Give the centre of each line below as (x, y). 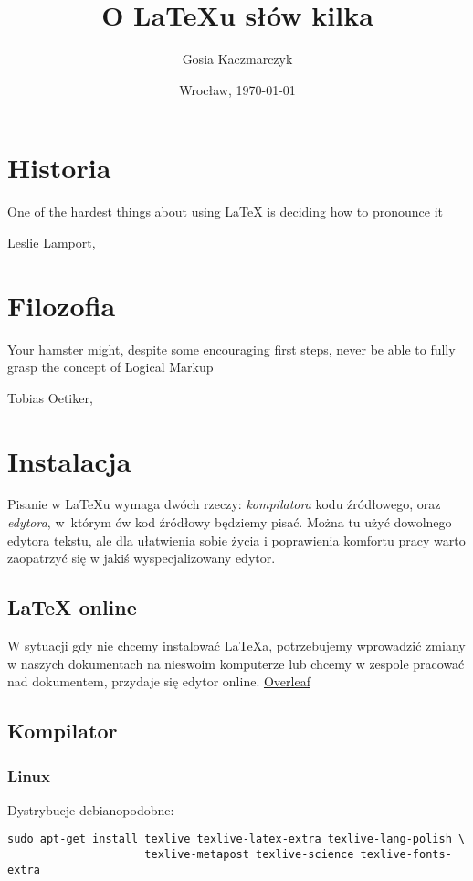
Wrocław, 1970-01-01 (237, 89)
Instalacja (69, 460)
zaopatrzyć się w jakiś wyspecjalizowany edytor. (142, 558)
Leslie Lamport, (52, 242)
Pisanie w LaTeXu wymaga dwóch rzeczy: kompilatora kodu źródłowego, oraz (224, 504)
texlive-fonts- (406, 855)
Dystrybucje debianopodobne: (91, 809)
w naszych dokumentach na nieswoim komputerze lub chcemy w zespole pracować (236, 663)
